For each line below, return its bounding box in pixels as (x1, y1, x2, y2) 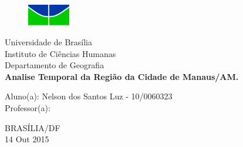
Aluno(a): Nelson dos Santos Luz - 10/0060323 (5, 90, 173, 102)
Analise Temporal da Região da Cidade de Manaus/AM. (5, 70, 239, 82)
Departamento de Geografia (5, 59, 104, 71)
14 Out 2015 (5, 133, 49, 145)
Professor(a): (5, 102, 50, 113)
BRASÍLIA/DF (5, 121, 60, 133)
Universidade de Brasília (5, 36, 92, 48)
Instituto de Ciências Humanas (5, 47, 116, 59)
